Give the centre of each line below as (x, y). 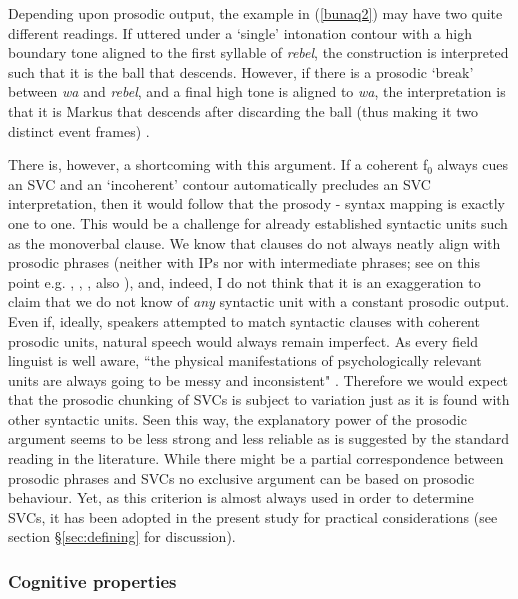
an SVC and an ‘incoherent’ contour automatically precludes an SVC (219, 183)
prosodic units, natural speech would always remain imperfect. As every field (243, 340)
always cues (473, 164)
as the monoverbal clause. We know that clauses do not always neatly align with (254, 242)
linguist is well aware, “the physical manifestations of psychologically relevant (245, 360)
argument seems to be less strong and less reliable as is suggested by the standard (259, 438)
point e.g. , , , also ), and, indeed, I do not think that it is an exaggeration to (244, 281)
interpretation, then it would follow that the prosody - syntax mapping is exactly (256, 203)
